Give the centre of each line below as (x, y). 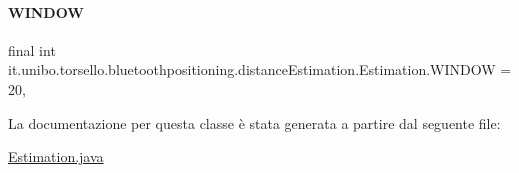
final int (32, 49)
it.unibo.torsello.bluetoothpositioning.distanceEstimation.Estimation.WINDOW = (260, 69)
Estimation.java (56, 156)
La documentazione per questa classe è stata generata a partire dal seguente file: (254, 122)
